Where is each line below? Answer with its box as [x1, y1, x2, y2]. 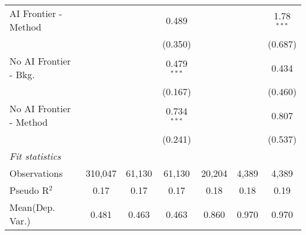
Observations [9, 166, 63, 180]
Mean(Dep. [9, 200, 55, 214]
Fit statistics [9, 149, 61, 163]
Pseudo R [9, 183, 49, 197]
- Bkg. [9, 68, 35, 81]
